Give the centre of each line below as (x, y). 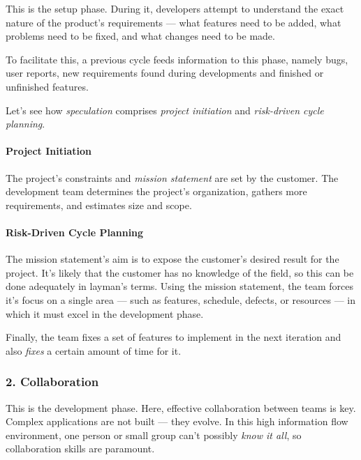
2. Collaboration (52, 382)
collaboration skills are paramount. (80, 449)
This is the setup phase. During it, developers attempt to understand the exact (175, 8)
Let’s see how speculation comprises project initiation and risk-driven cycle (165, 110)
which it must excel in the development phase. (105, 313)
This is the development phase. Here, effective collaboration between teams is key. (181, 407)
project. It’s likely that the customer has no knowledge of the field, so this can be (180, 272)
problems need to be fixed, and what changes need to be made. (140, 36)
